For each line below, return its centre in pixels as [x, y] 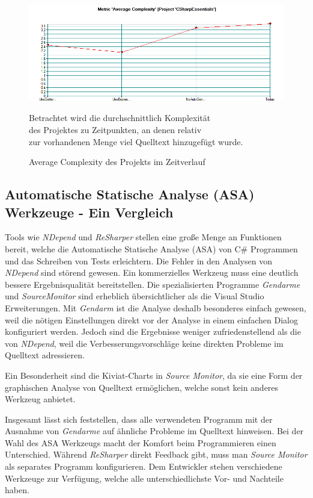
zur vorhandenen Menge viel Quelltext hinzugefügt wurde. [136, 141]
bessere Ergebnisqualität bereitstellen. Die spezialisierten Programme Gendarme [153, 284]
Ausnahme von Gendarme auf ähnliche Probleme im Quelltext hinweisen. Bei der [154, 431]
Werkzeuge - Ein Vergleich [89, 212]
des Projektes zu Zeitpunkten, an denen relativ [115, 129]
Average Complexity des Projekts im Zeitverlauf [117, 162]
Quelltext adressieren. [45, 355]
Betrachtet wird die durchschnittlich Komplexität [120, 118]
